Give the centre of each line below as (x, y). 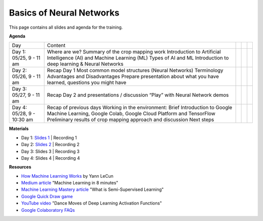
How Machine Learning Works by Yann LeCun (67, 176)
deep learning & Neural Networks (85, 64)
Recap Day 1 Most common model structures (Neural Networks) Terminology (135, 71)
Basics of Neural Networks (64, 13)
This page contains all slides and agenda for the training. (66, 27)
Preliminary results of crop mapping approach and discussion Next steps (131, 120)
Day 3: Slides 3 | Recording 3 (50, 151)
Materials (19, 129)
